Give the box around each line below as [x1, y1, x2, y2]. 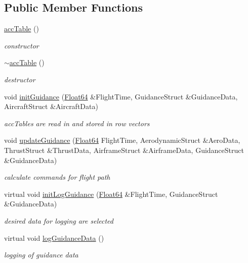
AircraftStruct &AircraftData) [4, 101, 98, 112]
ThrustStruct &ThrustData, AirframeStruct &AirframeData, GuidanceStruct [4, 144, 244, 155]
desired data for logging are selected [4, 215, 113, 226]
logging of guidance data [4, 249, 78, 260]
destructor [4, 74, 35, 84]
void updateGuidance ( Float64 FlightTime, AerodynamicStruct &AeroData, [4, 135, 240, 145]
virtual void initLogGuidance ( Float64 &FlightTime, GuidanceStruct [4, 188, 218, 199]
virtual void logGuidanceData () [4, 232, 104, 243]
